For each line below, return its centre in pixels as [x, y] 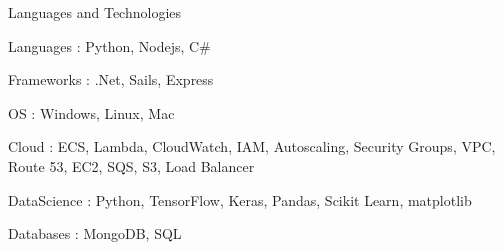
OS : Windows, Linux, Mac [91, 112]
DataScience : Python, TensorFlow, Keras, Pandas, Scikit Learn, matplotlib [240, 199]
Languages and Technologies [95, 12]
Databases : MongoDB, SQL [95, 233]
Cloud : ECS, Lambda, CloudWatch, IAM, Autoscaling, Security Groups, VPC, [252, 146]
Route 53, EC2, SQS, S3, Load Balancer [131, 165]
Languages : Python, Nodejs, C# [109, 45]
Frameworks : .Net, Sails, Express [111, 79]
